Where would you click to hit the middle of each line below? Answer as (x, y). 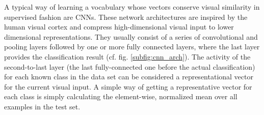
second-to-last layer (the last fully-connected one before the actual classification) (130, 66)
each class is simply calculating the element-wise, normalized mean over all (121, 96)
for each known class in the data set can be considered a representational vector (129, 77)
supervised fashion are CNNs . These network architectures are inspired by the (126, 17)
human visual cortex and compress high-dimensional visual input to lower (119, 27)
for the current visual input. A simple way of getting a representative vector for (128, 86)
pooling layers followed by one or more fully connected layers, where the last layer (132, 47)
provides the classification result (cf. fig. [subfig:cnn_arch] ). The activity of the (127, 56)
